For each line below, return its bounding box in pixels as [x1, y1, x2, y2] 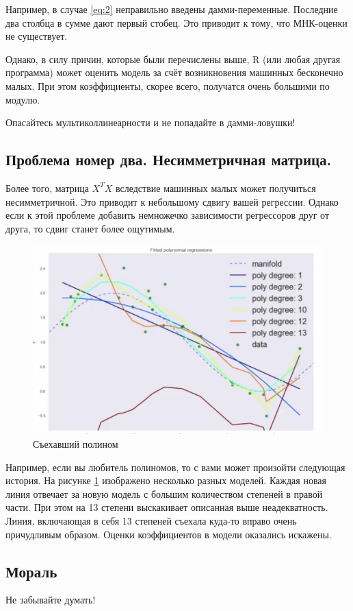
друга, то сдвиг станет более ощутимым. [5, 221, 175, 235]
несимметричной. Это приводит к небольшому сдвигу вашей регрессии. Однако [5, 194, 339, 208]
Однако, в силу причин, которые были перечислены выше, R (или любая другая [5, 51, 341, 66]
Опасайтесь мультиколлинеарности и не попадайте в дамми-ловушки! [5, 115, 296, 130]
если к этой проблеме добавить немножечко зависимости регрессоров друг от [5, 208, 330, 222]
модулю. [5, 92, 40, 106]
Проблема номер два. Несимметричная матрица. [5, 149, 332, 170]
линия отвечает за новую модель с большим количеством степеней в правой [5, 486, 323, 501]
